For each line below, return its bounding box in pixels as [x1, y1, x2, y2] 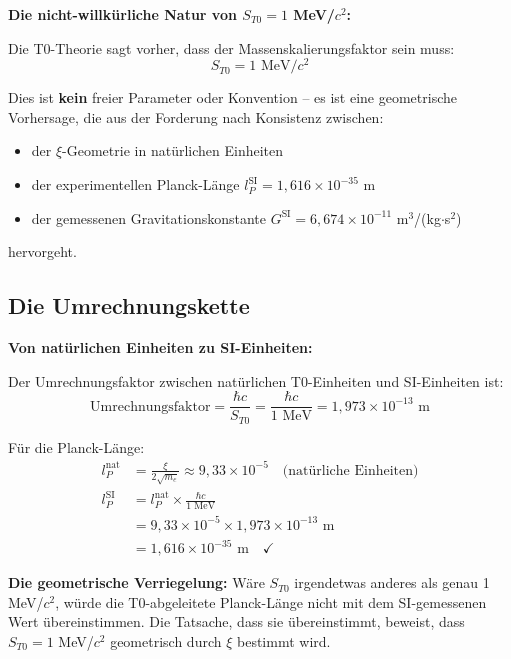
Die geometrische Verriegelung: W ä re [8, 572, 265, 593]
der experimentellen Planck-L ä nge [31, 174, 240, 195]
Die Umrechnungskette [8, 290, 250, 321]
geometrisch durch [110, 631, 222, 652]
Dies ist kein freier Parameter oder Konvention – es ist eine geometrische [8, 87, 457, 108]
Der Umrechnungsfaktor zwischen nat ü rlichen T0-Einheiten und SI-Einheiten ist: [8, 370, 504, 391]
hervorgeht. [8, 241, 77, 262]
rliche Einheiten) [316, 463, 419, 478]
